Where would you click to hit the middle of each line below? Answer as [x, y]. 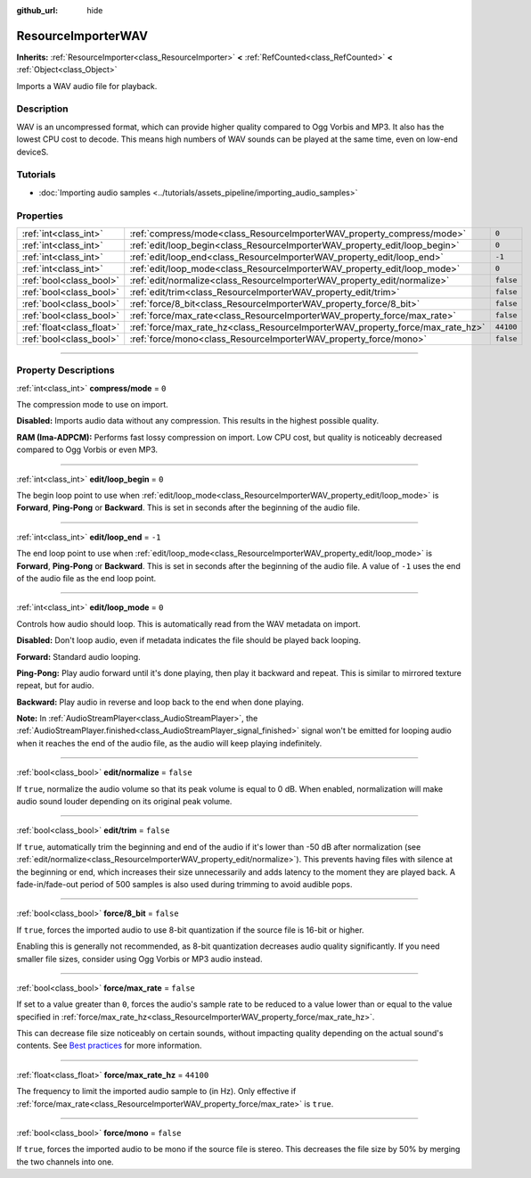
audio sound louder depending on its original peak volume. [124, 802]
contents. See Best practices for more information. [109, 1046]
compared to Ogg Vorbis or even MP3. [87, 449]
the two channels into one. [65, 1162]
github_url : [37, 10]
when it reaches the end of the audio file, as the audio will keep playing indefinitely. [169, 743]
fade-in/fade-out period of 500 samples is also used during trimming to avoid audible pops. [184, 884]
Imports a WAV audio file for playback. [87, 86]
